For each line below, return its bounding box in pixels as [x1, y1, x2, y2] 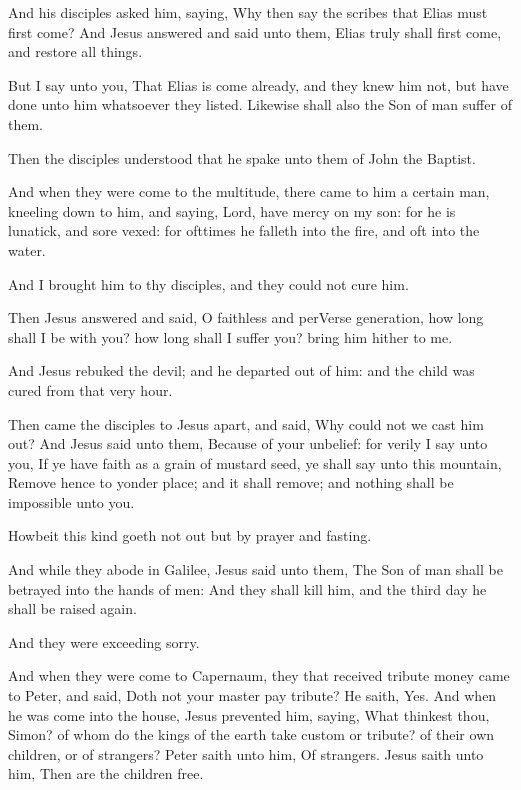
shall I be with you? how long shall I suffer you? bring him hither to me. [8, 326, 453, 347]
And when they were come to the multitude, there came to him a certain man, [8, 181, 490, 202]
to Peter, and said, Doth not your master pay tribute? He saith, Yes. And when [8, 685, 497, 706]
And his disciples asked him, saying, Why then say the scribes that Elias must [8, 2, 488, 22]
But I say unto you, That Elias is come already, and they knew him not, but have [8, 74, 509, 95]
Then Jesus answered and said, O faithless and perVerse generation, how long [8, 307, 484, 328]
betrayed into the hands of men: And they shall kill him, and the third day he [8, 578, 487, 599]
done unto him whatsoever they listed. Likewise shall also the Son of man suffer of [8, 94, 512, 115]
